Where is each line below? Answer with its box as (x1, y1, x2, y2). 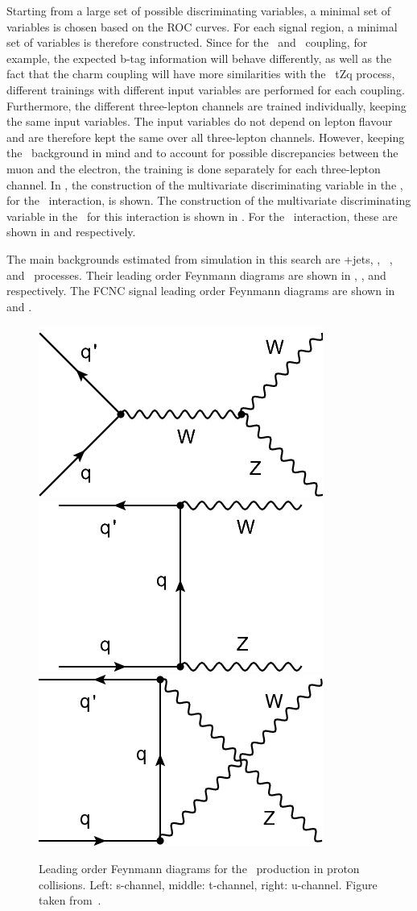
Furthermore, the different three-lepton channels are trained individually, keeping (6, 97, 407, 114)
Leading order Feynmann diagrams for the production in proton (39, 860, 360, 877)
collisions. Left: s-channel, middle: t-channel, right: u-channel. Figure (39, 876, 378, 892)
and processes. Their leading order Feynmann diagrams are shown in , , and (6, 266, 386, 283)
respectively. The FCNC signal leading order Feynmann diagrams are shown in (6, 282, 395, 299)
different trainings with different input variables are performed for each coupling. (6, 81, 405, 98)
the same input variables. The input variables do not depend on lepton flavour (6, 113, 393, 130)
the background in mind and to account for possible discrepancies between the (6, 144, 398, 161)
